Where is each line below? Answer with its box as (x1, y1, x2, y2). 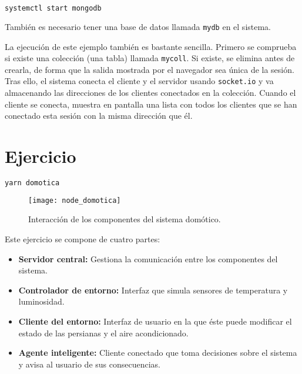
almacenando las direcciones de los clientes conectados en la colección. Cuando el (5, 86, 296, 99)
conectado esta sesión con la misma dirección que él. (5, 109, 193, 122)
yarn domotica (5, 178, 60, 187)
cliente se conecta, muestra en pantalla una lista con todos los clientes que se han (5, 98, 297, 110)
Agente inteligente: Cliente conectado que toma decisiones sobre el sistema (18, 346, 297, 359)
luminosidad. (18, 295, 65, 308)
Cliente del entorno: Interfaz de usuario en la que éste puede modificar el (18, 315, 292, 328)
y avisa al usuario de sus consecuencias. (18, 358, 160, 370)
